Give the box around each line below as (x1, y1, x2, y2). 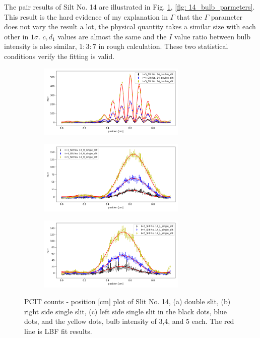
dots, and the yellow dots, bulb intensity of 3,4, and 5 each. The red (24, 316, 234, 326)
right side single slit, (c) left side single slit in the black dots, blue (24, 306, 227, 316)
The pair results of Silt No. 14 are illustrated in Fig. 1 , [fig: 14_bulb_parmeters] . (4, 2, 255, 12)
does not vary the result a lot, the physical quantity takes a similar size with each (4, 21, 256, 32)
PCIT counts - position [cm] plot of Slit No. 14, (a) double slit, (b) (24, 296, 231, 307)
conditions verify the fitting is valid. (4, 50, 115, 61)
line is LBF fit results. (24, 325, 92, 336)
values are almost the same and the (57, 31, 167, 41)
